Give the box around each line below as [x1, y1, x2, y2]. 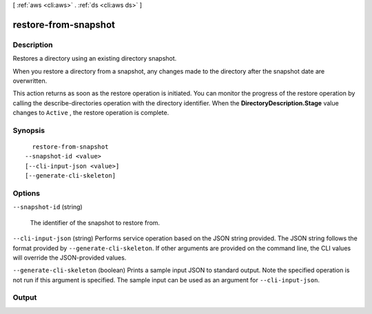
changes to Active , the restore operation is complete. [12, 109, 169, 117]
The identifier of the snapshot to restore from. [30, 218, 161, 227]
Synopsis [12, 125, 45, 135]
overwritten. [12, 76, 48, 85]
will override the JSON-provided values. [12, 253, 127, 262]
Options [12, 189, 41, 198]
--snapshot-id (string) [12, 203, 83, 211]
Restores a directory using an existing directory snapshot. [12, 54, 177, 63]
